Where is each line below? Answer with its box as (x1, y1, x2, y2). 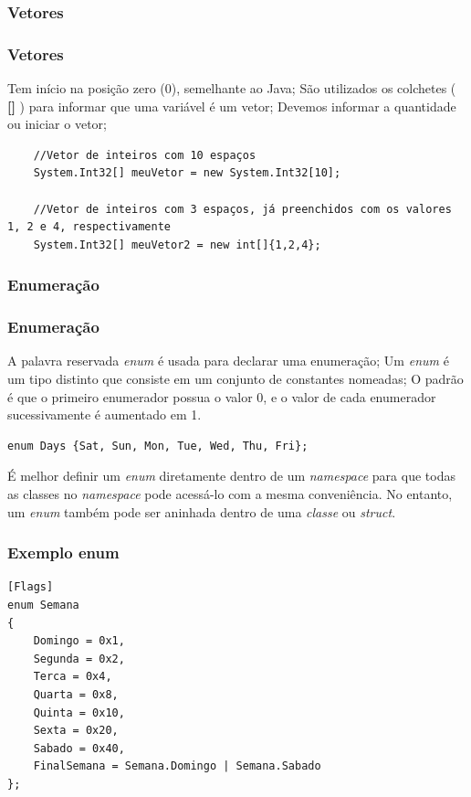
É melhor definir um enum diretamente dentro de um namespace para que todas (7, 466, 455, 485)
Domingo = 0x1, (33, 634, 125, 648)
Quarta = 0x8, (33, 688, 119, 701)
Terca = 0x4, (33, 670, 112, 684)
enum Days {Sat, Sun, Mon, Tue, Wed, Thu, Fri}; (7, 439, 309, 452)
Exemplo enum (7, 541, 120, 564)
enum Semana (7, 599, 79, 612)
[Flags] (7, 580, 54, 594)
